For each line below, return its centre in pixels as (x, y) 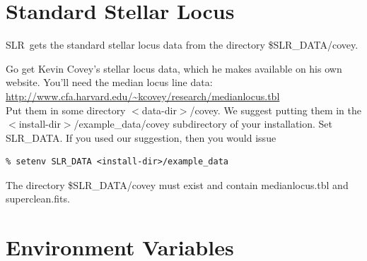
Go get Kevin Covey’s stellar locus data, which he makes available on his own (174, 68)
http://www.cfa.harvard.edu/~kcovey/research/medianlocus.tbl (143, 96)
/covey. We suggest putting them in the (275, 110)
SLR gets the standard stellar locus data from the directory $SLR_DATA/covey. (182, 45)
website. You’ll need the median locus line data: (109, 82)
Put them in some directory (66, 110)
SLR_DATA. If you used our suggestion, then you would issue (141, 137)
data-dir (159, 110)
